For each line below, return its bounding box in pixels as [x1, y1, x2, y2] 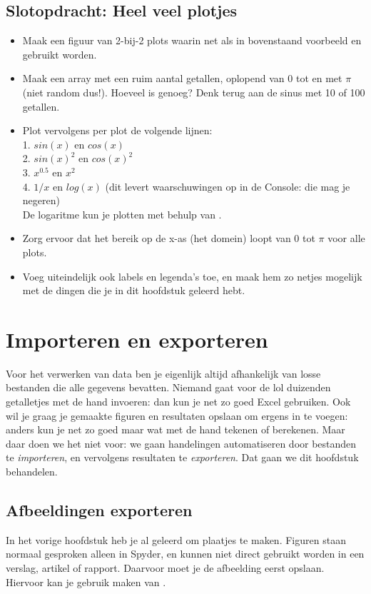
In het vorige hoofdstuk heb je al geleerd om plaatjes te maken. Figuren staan [6, 532, 346, 547]
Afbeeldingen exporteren [6, 498, 193, 520]
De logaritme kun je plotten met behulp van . [22, 206, 222, 221]
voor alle [327, 231, 365, 246]
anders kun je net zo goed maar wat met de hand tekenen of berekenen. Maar [6, 422, 345, 437]
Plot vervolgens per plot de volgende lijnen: [22, 123, 213, 138]
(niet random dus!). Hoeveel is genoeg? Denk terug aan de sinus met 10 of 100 [22, 84, 365, 99]
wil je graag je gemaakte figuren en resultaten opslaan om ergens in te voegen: [6, 408, 348, 423]
